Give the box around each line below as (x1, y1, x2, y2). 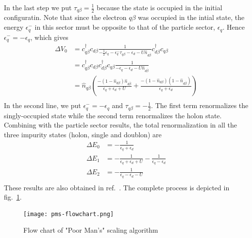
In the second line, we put (4, 100, 81, 110)
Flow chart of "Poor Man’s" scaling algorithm (23, 224, 158, 235)
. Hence (222, 22, 245, 32)
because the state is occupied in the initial (97, 2, 222, 12)
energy (4, 22, 24, 32)
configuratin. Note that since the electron (4, 12, 127, 22)
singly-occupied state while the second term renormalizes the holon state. (4, 110, 222, 120)
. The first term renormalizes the (151, 100, 249, 110)
